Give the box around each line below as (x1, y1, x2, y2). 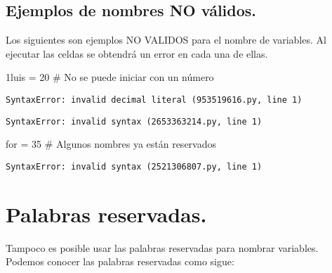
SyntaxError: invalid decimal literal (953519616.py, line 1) (6, 94, 303, 105)
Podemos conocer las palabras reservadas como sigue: (6, 254, 234, 269)
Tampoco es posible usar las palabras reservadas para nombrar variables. (6, 240, 319, 255)
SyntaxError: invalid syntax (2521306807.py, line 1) (6, 161, 263, 172)
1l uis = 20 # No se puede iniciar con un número (6, 70, 214, 84)
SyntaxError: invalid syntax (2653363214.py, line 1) (6, 116, 263, 127)
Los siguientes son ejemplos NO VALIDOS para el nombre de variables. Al (6, 32, 326, 47)
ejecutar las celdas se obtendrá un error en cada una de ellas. (6, 46, 268, 61)
